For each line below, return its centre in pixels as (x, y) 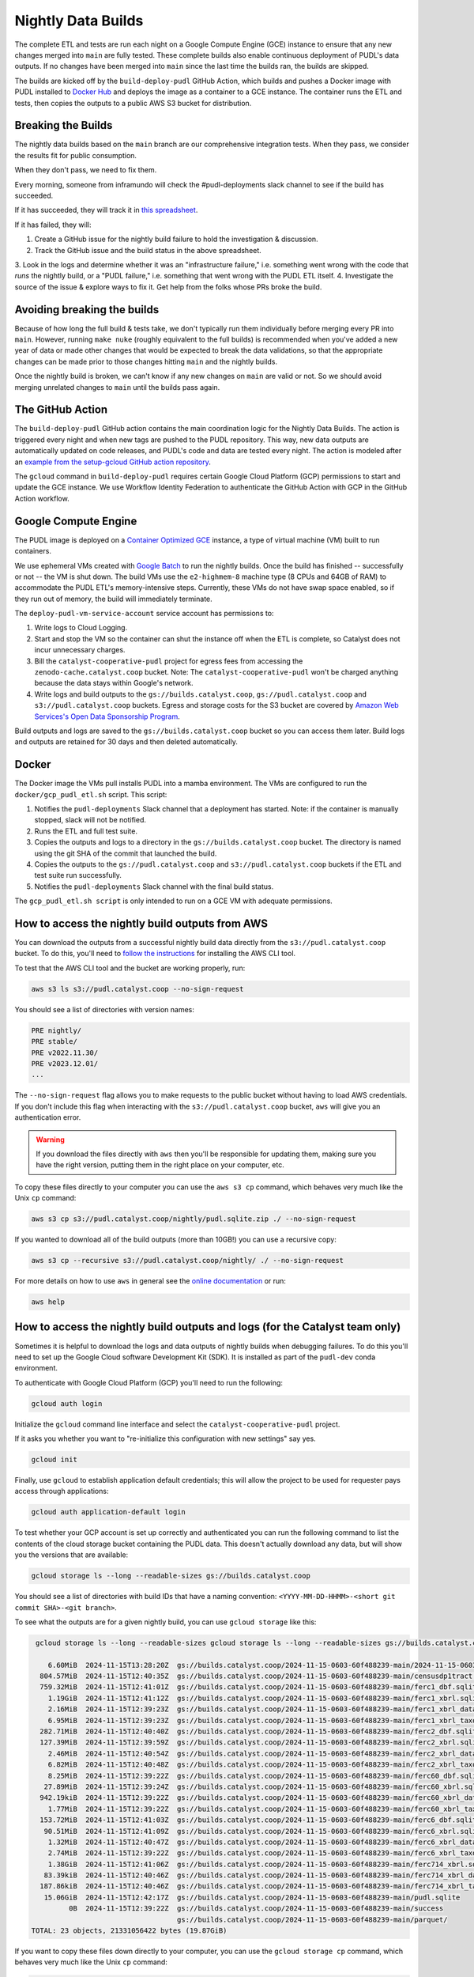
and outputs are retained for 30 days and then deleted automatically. (126, 742)
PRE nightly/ (56, 1030)
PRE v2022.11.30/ (65, 1053)
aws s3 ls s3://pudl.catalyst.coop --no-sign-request (137, 989)
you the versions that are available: (71, 1555)
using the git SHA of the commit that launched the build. (126, 853)
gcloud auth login (67, 1403)
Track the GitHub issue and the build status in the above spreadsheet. (148, 250)
